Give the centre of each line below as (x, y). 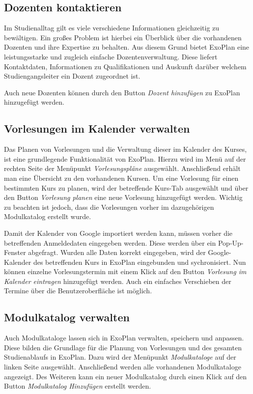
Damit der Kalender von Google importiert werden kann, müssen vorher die (118, 233)
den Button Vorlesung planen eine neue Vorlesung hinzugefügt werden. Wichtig (123, 197)
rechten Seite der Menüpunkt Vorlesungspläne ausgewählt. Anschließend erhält (122, 168)
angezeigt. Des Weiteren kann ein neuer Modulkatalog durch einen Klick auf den (125, 376)
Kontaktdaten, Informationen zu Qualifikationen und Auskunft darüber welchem (125, 66)
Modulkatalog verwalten (67, 317)
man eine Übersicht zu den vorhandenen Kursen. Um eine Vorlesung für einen (121, 178)
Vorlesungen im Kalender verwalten (97, 128)
